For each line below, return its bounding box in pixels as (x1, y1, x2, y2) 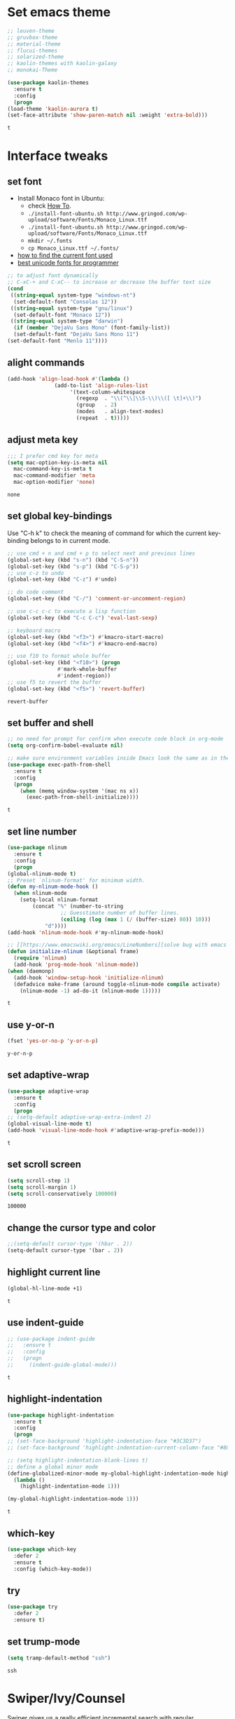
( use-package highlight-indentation (7, 1411, 114, 1419)
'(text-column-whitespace (69, 389, 145, 396)
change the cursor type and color (7, 1222, 156, 1234)
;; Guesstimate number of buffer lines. (60, 909, 180, 916)
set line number (7, 825, 77, 837)
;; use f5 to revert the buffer (7, 678, 101, 686)
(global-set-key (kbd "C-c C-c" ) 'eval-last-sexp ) (7, 614, 158, 621)
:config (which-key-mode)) (13, 1565, 92, 1572)
